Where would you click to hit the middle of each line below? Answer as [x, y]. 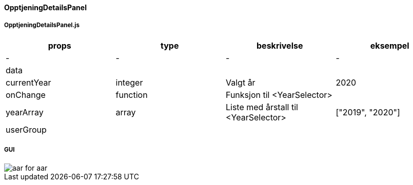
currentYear [28, 82]
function [132, 95]
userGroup [26, 129]
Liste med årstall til [262, 107]
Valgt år [241, 82]
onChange [26, 95]
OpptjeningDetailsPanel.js [42, 25]
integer [129, 82]
